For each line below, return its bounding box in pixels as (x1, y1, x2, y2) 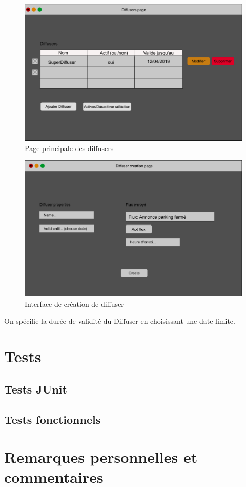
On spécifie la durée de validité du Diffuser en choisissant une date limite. (4, 315, 235, 326)
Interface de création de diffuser (25, 298, 124, 309)
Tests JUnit (4, 381, 67, 397)
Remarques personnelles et (4, 446, 198, 467)
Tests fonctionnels (4, 411, 101, 427)
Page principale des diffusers (25, 142, 114, 153)
